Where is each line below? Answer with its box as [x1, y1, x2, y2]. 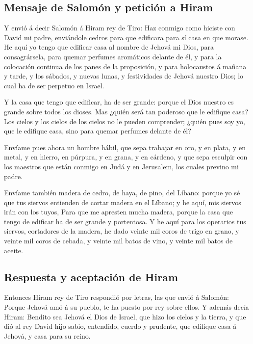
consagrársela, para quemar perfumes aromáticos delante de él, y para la [4, 51, 222, 61]
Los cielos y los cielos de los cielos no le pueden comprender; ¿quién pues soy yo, [4, 116, 245, 126]
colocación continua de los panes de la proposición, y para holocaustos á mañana [4, 61, 247, 71]
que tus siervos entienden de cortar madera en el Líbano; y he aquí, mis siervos [4, 197, 241, 207]
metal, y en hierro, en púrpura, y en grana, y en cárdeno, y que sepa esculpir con [4, 152, 248, 162]
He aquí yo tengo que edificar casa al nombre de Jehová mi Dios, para [4, 42, 214, 52]
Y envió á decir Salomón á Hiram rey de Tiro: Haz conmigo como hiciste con [4, 23, 235, 33]
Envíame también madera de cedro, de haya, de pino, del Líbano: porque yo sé [4, 187, 240, 198]
